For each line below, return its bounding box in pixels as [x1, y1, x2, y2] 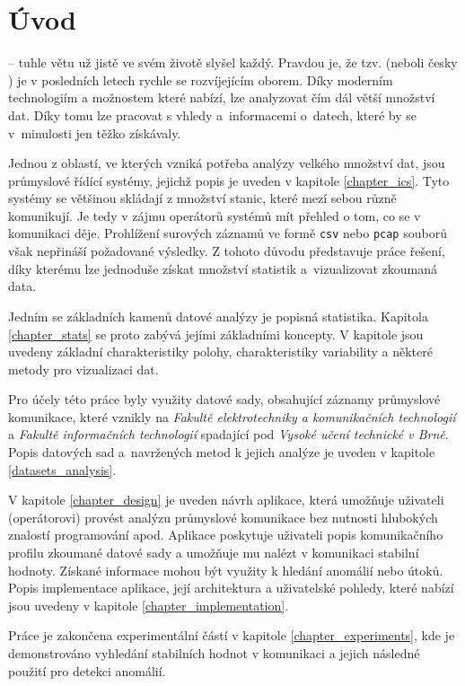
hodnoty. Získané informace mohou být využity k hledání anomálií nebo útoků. [8, 560, 443, 579]
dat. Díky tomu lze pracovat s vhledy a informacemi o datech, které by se [8, 105, 417, 124]
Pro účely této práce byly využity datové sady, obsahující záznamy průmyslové [8, 390, 441, 409]
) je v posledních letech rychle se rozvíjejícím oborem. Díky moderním [8, 70, 393, 89]
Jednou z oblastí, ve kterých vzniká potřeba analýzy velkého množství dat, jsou [8, 154, 445, 172]
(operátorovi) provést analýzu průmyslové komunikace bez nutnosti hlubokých [8, 507, 438, 526]
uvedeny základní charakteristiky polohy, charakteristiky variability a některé [8, 342, 433, 361]
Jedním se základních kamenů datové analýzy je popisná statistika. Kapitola [8, 306, 428, 325]
